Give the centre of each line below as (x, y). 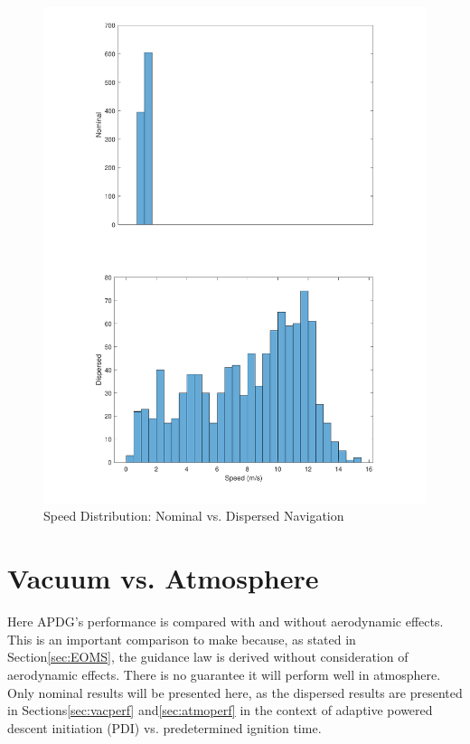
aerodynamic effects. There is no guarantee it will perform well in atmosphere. (224, 674)
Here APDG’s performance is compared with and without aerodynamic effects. (226, 622)
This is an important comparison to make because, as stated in (182, 639)
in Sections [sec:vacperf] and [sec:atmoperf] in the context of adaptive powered (220, 710)
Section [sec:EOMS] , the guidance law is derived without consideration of (208, 657)
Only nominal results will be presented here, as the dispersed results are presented (235, 692)
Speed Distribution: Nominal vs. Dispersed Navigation (194, 516)
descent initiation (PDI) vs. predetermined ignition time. (164, 727)
